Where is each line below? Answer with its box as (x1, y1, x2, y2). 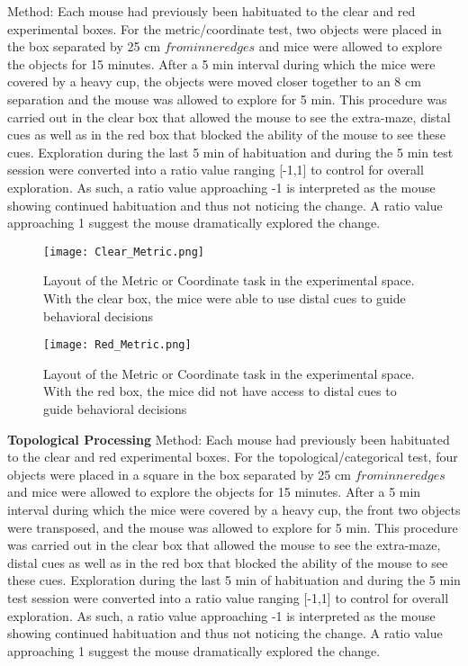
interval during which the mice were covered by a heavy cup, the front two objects (7, 499, 461, 518)
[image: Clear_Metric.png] (43, 245, 204, 258)
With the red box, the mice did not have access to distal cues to (43, 382, 397, 400)
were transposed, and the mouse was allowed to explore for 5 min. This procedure (7, 517, 458, 536)
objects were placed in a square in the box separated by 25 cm (7, 464, 351, 483)
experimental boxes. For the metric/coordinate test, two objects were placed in (7, 19, 442, 38)
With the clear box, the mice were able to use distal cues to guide (43, 288, 406, 307)
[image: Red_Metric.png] (43, 338, 192, 352)
